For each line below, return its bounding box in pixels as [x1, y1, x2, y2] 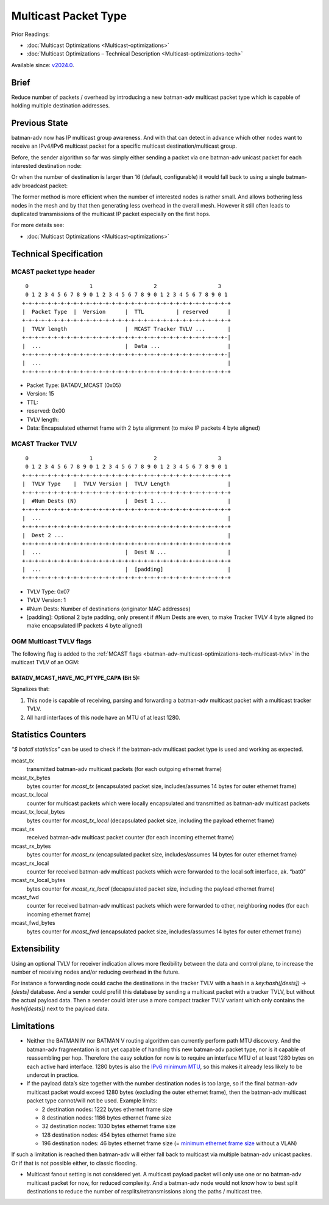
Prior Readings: [11, 31, 50, 38]
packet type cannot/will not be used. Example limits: [26, 1097, 158, 1104]
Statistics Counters [11, 729, 87, 740]
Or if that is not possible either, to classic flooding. [11, 1159, 138, 1167]
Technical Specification [11, 248, 104, 259]
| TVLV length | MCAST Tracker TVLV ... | [22, 325, 231, 332]
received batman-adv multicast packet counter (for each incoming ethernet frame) [26, 834, 235, 841]
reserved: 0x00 [26, 407, 65, 414]
